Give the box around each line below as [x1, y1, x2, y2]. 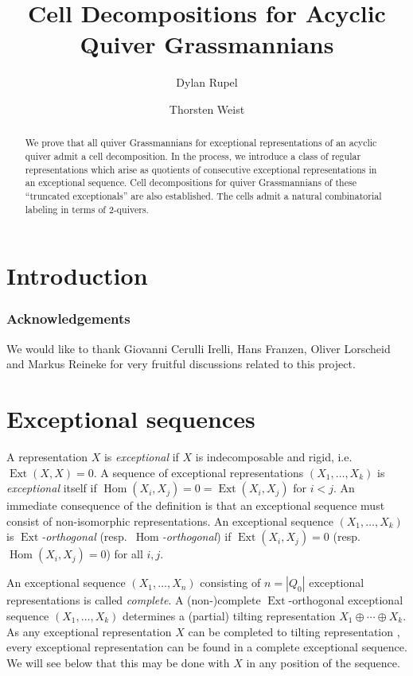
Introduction [6, 259, 148, 292]
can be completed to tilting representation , [188, 623, 400, 639]
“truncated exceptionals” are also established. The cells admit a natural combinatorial [25, 188, 382, 202]
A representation [6, 448, 88, 464]
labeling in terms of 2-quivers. [25, 202, 149, 216]
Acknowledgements [6, 309, 131, 328]
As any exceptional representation [6, 623, 172, 639]
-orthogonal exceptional [288, 592, 403, 608]
